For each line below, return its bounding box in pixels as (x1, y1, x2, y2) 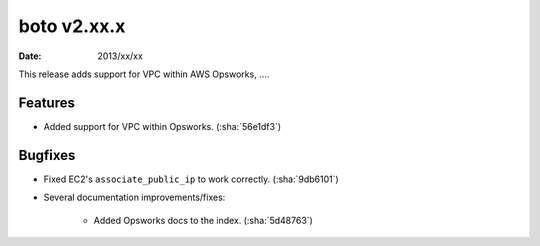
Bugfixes (18, 146, 76, 164)
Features (18, 94, 75, 111)
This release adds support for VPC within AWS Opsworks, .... (18, 68, 270, 80)
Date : (18, 50, 42, 62)
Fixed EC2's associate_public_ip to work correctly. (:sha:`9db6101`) (43, 173, 339, 185)
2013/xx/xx (97, 50, 144, 62)
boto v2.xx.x (18, 15, 126, 37)
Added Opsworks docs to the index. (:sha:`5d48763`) (93, 214, 314, 226)
